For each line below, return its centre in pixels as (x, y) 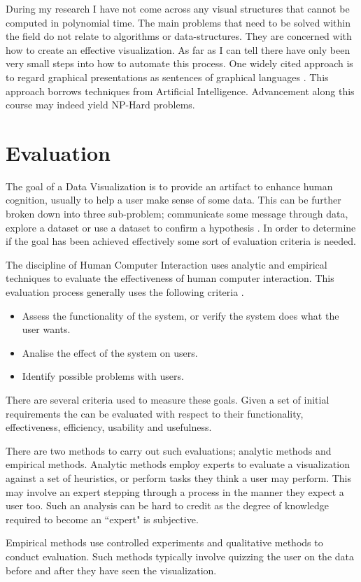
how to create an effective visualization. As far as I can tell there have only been (178, 49)
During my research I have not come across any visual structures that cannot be (178, 8)
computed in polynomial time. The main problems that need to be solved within (178, 22)
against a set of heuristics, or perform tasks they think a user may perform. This (178, 477)
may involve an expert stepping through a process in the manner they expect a (175, 491)
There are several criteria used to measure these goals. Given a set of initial (168, 399)
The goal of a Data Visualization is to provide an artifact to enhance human (169, 186)
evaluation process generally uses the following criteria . (125, 292)
